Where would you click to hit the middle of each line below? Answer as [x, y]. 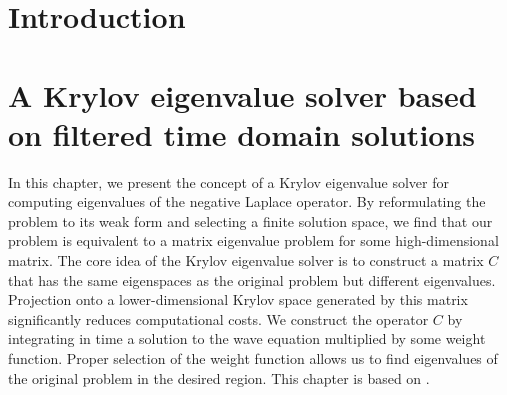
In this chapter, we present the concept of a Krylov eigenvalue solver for [228, 181]
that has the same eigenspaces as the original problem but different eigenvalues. [252, 279]
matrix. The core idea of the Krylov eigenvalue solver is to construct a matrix [246, 260]
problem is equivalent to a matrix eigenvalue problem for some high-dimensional [253, 240]
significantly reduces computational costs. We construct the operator [218, 318]
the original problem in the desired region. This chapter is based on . [219, 377]
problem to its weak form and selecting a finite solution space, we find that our [250, 220]
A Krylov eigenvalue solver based [242, 94]
